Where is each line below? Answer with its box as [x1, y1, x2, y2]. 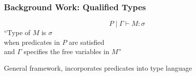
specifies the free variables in [23, 46, 109, 57]
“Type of [4, 27, 31, 38]
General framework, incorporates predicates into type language [4, 63, 192, 73]
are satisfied [68, 37, 105, 47]
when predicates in [4, 37, 60, 47]
